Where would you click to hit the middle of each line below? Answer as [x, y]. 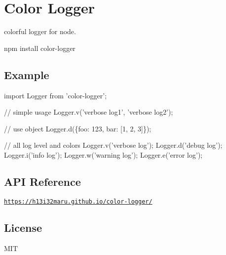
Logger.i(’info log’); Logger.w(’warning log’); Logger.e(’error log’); [103, 154]
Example [27, 74]
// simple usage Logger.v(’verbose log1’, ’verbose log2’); [89, 112]
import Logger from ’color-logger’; [56, 95]
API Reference [42, 181]
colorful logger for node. [40, 31]
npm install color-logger [40, 48]
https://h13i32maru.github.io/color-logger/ [78, 201]
